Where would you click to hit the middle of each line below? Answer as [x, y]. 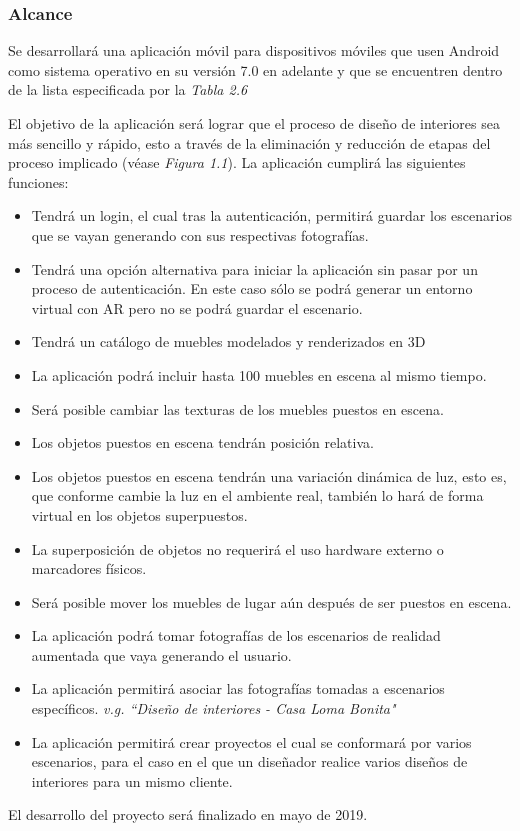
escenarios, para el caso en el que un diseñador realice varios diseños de [249, 761]
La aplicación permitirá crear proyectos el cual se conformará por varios [251, 741]
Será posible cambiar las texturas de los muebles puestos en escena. [237, 408]
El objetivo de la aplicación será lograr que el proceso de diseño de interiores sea [254, 123]
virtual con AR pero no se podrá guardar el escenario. [197, 307]
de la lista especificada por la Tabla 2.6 [128, 89]
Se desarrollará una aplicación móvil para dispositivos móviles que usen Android [254, 50]
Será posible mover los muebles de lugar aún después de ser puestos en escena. [271, 601]
